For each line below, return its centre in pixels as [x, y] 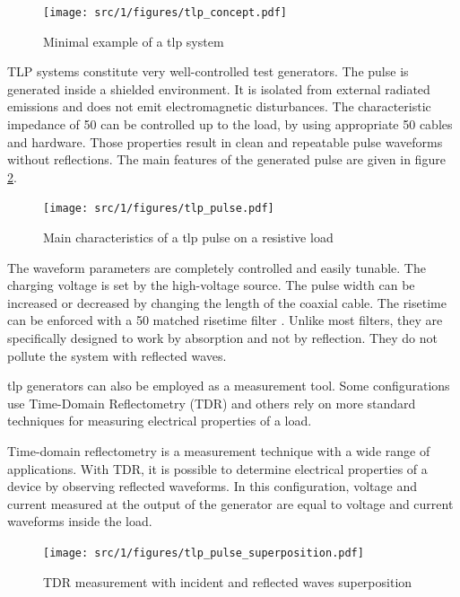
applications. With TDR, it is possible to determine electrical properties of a [217, 468]
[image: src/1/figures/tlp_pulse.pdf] [159, 209]
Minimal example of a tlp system [134, 41]
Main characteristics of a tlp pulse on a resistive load [188, 237]
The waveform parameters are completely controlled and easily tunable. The [217, 267]
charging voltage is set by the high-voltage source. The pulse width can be [211, 285]
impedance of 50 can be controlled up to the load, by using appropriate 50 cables [230, 124]
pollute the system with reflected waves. [117, 355]
